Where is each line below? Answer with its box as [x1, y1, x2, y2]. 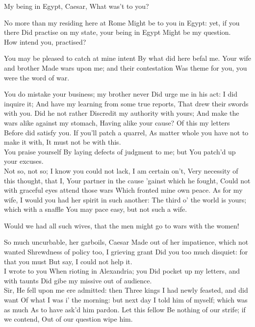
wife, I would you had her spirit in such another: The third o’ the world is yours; [4, 194, 247, 204]
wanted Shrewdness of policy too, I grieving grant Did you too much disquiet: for [4, 247, 248, 257]
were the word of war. [4, 72, 70, 82]
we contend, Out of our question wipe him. [4, 314, 133, 324]
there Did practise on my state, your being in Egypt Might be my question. [4, 27, 231, 37]
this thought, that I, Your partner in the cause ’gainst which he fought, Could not [4, 175, 251, 185]
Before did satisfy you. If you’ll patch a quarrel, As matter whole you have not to [4, 127, 249, 137]
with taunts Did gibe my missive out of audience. [4, 275, 152, 285]
